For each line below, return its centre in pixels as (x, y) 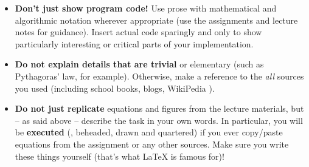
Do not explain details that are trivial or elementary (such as (139, 64)
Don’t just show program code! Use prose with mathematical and (146, 8)
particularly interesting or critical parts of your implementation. (134, 43)
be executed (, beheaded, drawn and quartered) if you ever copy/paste (149, 132)
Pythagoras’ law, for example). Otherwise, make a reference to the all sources (159, 76)
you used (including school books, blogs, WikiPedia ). (115, 88)
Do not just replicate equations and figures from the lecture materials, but (159, 108)
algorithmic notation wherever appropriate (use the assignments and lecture (156, 20)
